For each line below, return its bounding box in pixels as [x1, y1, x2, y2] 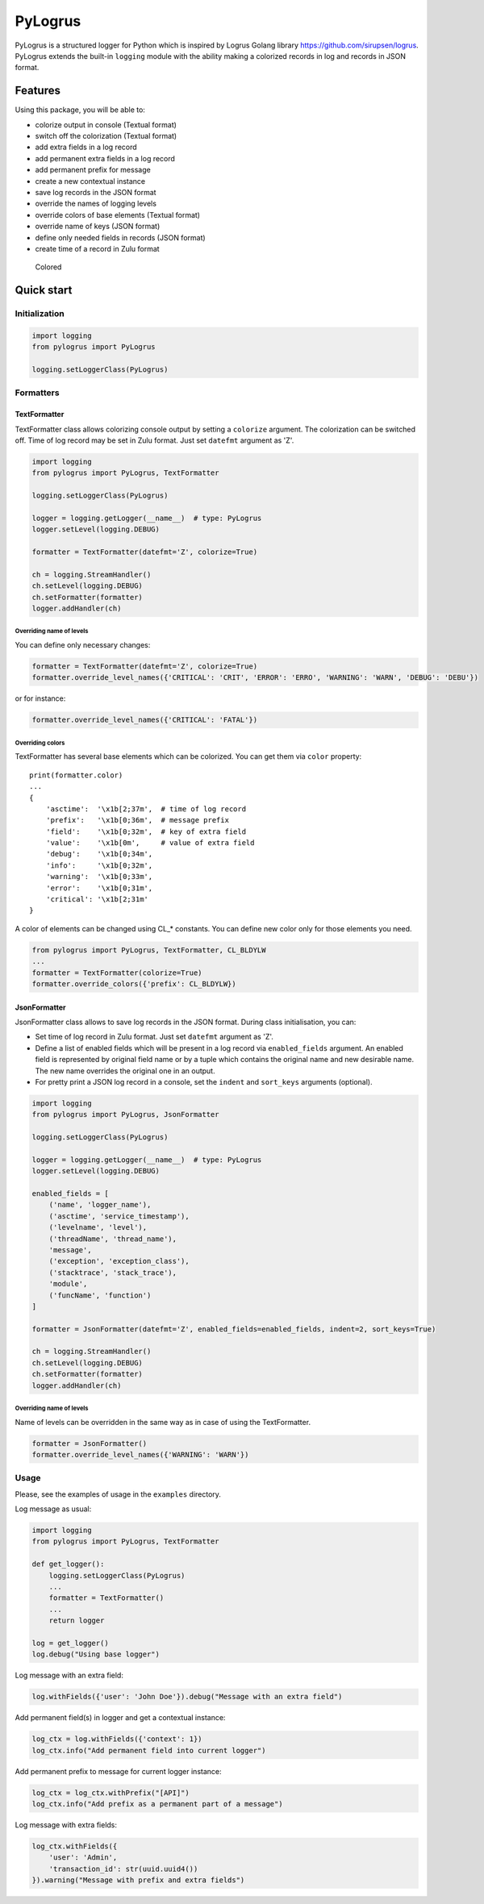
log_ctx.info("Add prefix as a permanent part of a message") [31, 1799, 283, 1809]
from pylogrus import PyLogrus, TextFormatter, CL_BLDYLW [31, 945, 266, 955]
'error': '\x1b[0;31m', [45, 883, 153, 893]
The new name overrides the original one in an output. [35, 1065, 215, 1076]
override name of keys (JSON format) [35, 222, 161, 231]
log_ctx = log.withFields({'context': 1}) [31, 1735, 202, 1744]
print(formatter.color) [29, 770, 123, 780]
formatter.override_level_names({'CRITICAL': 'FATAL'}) [31, 715, 258, 725]
